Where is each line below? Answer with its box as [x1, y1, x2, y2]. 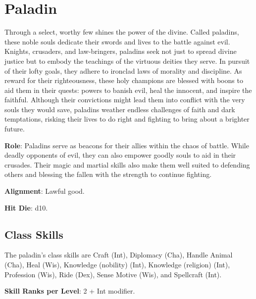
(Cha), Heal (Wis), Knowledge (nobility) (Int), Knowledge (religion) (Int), [4, 259, 230, 270]
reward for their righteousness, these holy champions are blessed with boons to [4, 75, 243, 85]
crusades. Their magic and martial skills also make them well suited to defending [4, 159, 250, 170]
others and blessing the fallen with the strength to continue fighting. [4, 169, 212, 179]
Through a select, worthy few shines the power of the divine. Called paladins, [4, 27, 239, 37]
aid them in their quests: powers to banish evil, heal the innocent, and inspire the [4, 85, 252, 95]
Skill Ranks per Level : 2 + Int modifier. [4, 286, 135, 296]
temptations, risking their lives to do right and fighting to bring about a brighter [4, 114, 250, 124]
